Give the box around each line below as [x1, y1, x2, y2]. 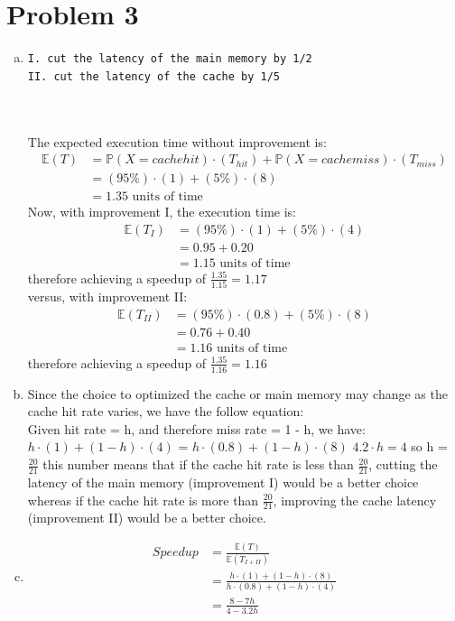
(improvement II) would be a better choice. [27, 508, 266, 527]
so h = [411, 437, 448, 456]
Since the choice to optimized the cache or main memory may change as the [27, 384, 448, 403]
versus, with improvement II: [27, 287, 188, 306]
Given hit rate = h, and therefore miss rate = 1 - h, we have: [27, 419, 366, 438]
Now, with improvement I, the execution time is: [27, 202, 296, 221]
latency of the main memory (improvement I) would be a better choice [27, 472, 419, 491]
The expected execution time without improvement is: [27, 132, 327, 151]
